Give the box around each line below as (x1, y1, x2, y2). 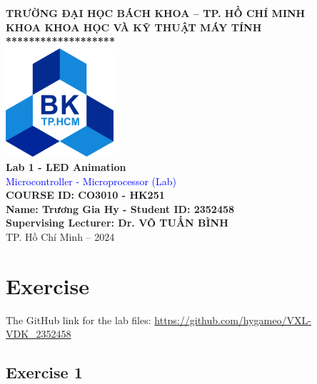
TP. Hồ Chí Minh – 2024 (6, 229, 115, 244)
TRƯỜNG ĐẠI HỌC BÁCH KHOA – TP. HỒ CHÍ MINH (6, 6, 306, 20)
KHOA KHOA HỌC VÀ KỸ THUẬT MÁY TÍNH (6, 19, 262, 34)
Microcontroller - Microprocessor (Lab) (6, 173, 176, 188)
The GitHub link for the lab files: (6, 312, 151, 327)
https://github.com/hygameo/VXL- (154, 312, 311, 327)
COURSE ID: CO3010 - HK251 (6, 187, 165, 202)
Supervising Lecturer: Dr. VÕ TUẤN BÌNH (6, 215, 228, 230)
